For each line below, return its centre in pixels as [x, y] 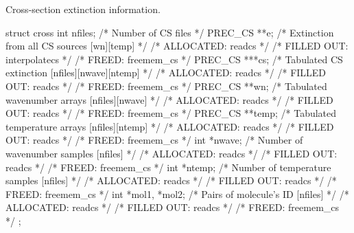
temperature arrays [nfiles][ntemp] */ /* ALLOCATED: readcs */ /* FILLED [170, 126]
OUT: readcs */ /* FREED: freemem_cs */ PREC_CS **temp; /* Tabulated [171, 113]
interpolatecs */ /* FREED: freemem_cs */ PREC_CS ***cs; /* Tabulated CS [174, 59]
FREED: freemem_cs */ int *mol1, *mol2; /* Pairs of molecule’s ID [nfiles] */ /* [177, 193]
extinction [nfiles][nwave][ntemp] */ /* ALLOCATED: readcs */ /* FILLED [166, 73]
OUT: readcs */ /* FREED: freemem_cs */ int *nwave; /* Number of [154, 140]
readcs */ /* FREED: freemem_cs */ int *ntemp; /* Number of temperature [168, 167]
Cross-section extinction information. [83, 9]
